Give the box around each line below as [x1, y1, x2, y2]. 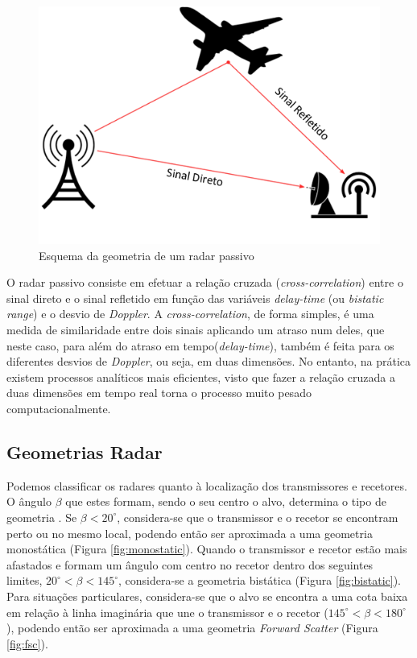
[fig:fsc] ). [6, 635, 48, 652]
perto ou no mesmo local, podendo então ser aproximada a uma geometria [6, 524, 373, 541]
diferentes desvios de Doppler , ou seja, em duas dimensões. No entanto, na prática [6, 353, 411, 370]
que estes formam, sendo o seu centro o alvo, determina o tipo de [65, 493, 386, 510]
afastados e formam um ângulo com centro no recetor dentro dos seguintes [6, 556, 374, 573]
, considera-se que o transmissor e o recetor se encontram [117, 508, 398, 525]
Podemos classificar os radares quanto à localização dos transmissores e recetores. [6, 477, 407, 494]
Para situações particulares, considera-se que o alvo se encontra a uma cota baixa [6, 587, 408, 604]
